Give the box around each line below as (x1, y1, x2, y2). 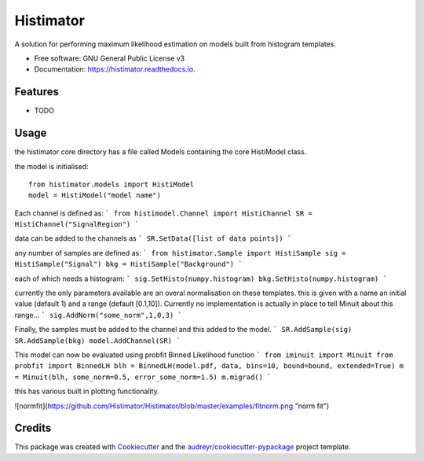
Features (14, 85, 59, 98)
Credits (14, 422, 52, 435)
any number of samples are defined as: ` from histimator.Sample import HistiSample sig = (14, 248, 346, 257)
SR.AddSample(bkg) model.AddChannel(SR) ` (14, 336, 181, 345)
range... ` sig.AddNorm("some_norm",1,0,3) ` (14, 310, 182, 319)
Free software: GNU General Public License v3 (34, 53, 185, 63)
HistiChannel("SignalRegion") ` (14, 220, 139, 229)
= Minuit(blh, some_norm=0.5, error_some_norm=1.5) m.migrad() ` (14, 372, 272, 382)
